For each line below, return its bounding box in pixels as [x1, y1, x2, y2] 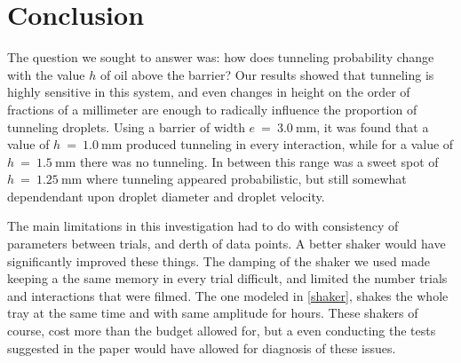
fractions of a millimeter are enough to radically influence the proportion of [7, 99, 417, 118]
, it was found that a [316, 117, 429, 136]
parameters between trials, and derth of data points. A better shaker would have [7, 234, 446, 253]
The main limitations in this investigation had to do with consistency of [7, 217, 399, 235]
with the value [7, 65, 85, 83]
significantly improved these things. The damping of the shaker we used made [7, 251, 431, 270]
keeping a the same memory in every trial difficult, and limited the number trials [7, 269, 448, 288]
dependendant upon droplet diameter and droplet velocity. [7, 186, 325, 205]
